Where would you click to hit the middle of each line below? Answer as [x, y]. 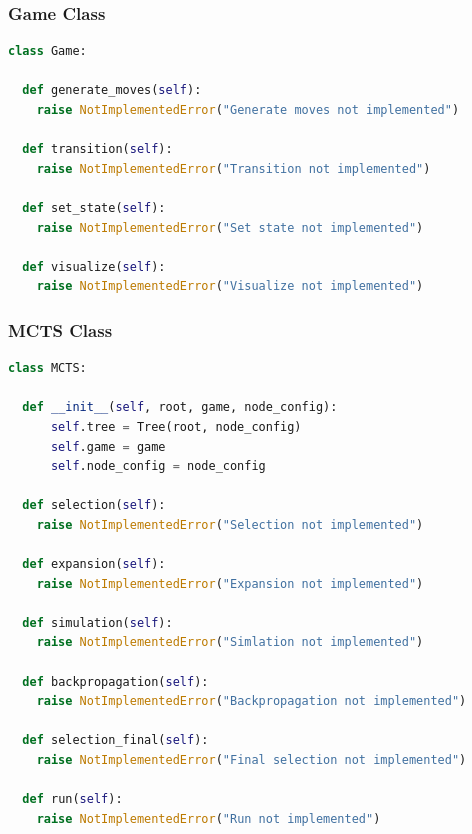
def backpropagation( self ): [115, 681]
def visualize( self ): [94, 266]
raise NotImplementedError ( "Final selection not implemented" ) [251, 760]
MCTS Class [60, 329]
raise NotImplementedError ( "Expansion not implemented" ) [230, 583]
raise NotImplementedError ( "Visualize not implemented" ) [230, 286]
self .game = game [108, 446]
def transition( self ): [97, 149]
